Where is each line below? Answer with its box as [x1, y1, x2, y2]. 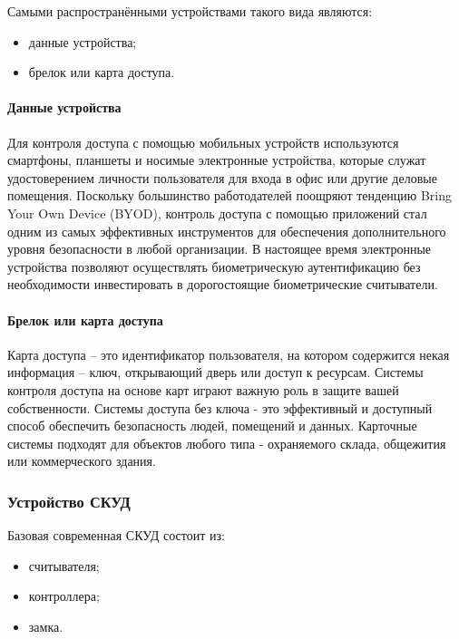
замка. [28, 616, 63, 635]
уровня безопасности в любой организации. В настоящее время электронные [7, 239, 432, 258]
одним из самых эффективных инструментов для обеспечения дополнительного [7, 221, 446, 240]
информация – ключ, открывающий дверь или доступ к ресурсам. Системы [7, 363, 424, 382]
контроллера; [28, 586, 100, 605]
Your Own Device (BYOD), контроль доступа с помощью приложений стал [7, 203, 427, 222]
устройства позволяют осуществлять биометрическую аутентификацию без [7, 257, 421, 276]
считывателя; [28, 556, 100, 575]
